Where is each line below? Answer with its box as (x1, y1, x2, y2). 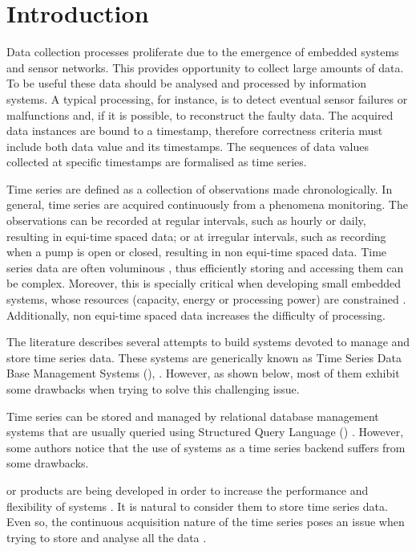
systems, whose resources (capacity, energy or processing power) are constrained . (6, 291, 406, 308)
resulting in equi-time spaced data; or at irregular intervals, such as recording (6, 227, 386, 244)
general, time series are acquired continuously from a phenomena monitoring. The (6, 196, 408, 213)
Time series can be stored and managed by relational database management (6, 407, 379, 424)
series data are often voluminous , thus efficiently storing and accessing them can (6, 259, 404, 275)
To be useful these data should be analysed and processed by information (6, 75, 366, 92)
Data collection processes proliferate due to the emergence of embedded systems (6, 43, 399, 60)
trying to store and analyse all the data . (6, 529, 207, 545)
